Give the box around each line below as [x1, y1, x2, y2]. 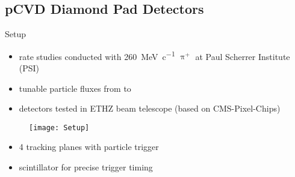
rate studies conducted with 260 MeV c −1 [19, 48, 175, 62]
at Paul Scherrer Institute [195, 50, 290, 62]
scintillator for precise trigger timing [19, 161, 153, 173]
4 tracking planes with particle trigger [19, 140, 159, 153]
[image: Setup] [29, 123, 90, 132]
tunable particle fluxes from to [19, 82, 131, 94]
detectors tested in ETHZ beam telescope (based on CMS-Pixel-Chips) [19, 102, 281, 115]
